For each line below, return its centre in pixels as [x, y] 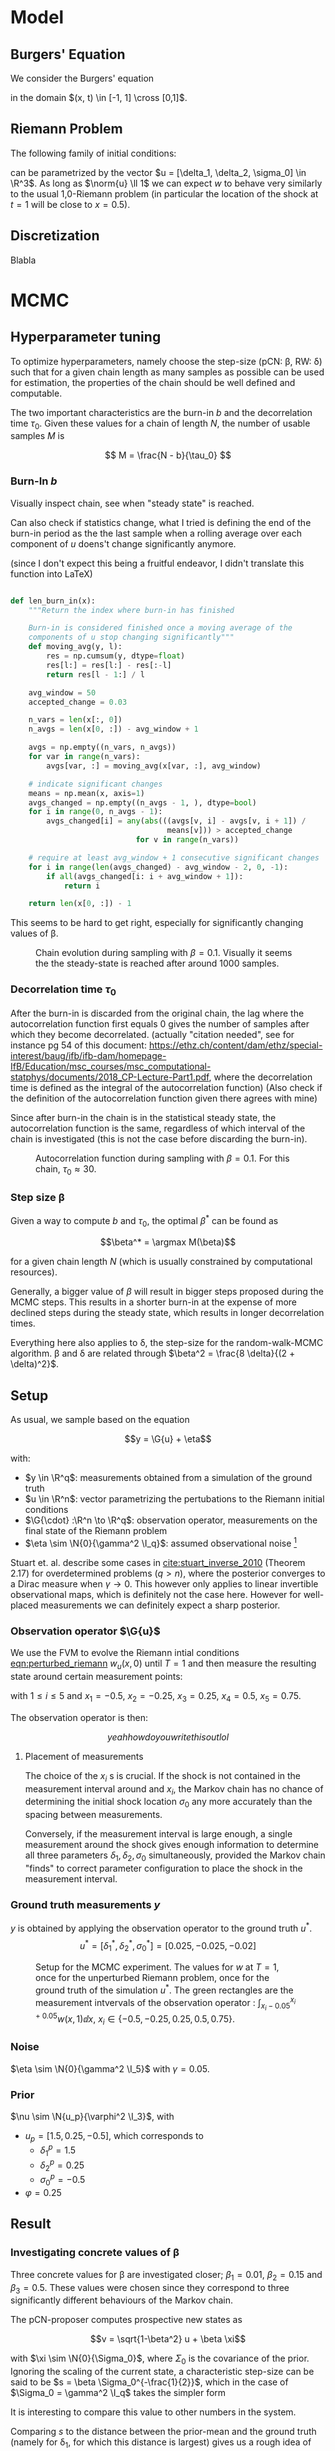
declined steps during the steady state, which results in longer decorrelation [167, 1313]
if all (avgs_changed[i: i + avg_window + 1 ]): [145, 876]
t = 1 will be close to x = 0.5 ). [70, 204]
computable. [36, 393]
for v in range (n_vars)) [187, 840]
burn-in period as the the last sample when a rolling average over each [156, 533]
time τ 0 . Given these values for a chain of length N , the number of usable [160, 424]
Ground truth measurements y [85, 1904]
